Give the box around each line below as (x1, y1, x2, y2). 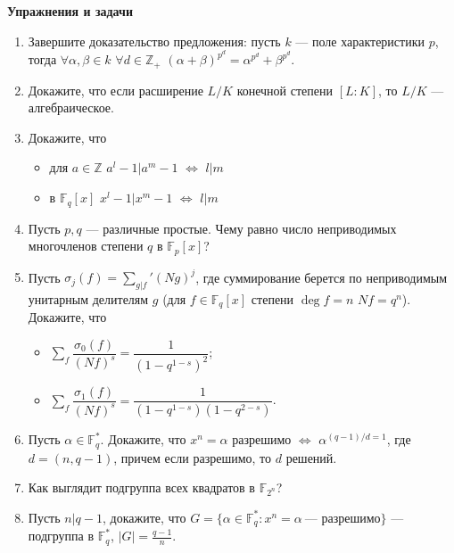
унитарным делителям (28, 289, 149, 308)
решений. (285, 448, 337, 466)
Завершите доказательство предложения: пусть (28, 31, 281, 50)
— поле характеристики (295, 31, 425, 50)
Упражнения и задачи (7, 2, 134, 20)
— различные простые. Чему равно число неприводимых (86, 219, 397, 237)
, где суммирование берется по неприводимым (195, 268, 448, 286)
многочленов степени (28, 236, 144, 255)
